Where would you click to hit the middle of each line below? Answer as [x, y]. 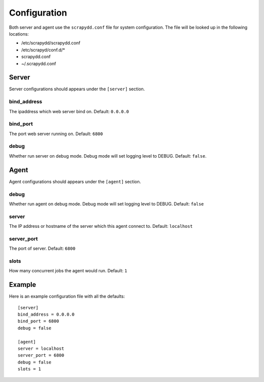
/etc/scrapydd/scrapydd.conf [51, 43]
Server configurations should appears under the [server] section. [77, 89]
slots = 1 [29, 369]
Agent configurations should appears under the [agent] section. [75, 181]
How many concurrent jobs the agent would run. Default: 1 [68, 271]
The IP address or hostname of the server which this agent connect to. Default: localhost [101, 226]
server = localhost [41, 348]
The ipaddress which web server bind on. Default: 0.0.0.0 [69, 111]
